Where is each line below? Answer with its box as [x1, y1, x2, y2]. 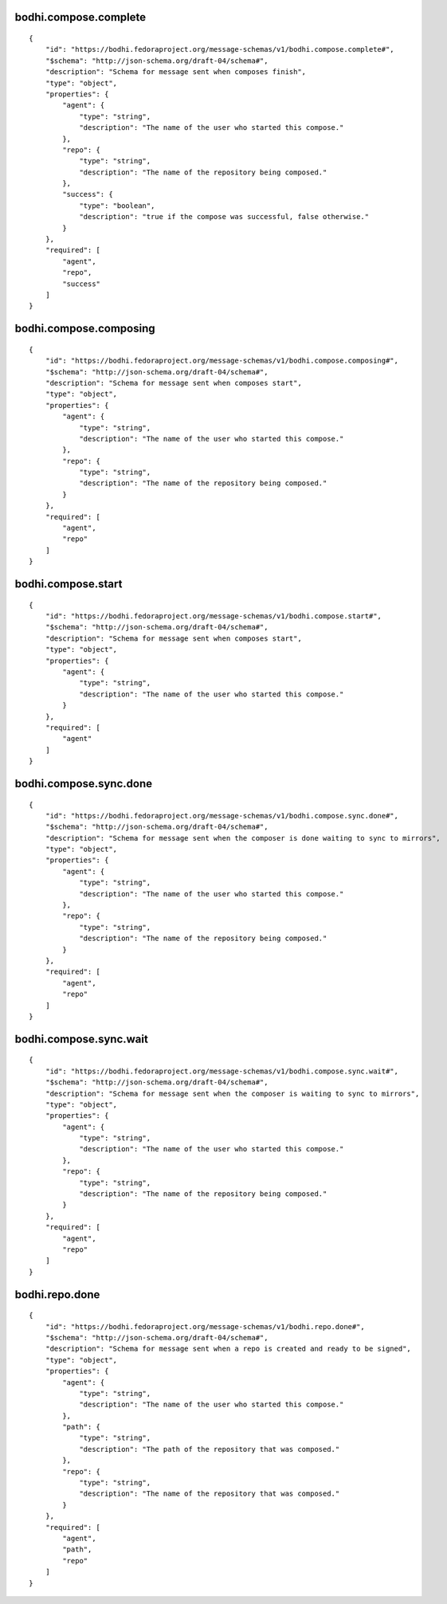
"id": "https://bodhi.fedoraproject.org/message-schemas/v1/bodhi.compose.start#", [45, 612, 382, 621]
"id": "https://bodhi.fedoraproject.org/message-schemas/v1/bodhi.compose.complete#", [45, 45, 394, 54]
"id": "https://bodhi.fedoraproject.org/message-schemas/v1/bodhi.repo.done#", [45, 1322, 366, 1331]
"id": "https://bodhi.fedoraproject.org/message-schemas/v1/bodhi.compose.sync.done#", [45, 811, 398, 820]
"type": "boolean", [79, 201, 155, 210]
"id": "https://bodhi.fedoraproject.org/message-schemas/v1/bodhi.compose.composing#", [45, 356, 398, 366]
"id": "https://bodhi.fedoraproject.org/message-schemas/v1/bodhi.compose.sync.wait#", [45, 1066, 398, 1076]
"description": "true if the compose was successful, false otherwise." [79, 212, 370, 222]
